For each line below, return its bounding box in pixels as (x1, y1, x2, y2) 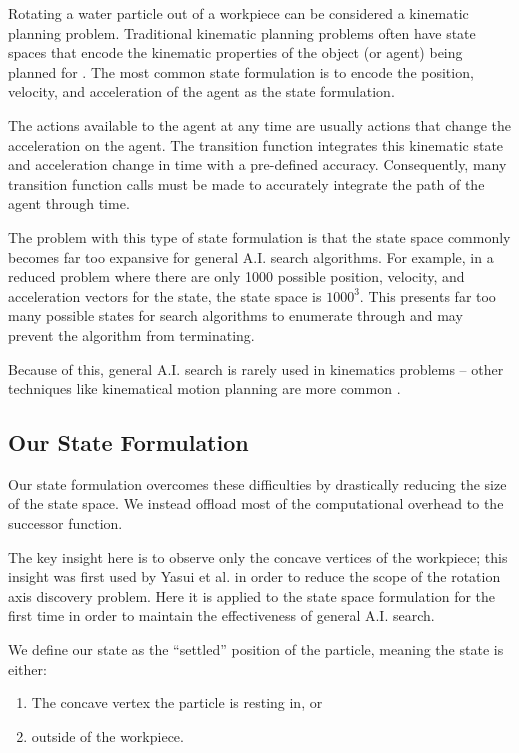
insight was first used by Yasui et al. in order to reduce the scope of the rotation (8, 566, 501, 587)
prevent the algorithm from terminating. (8, 324, 255, 345)
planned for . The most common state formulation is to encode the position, (8, 61, 474, 82)
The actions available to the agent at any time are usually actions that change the (8, 114, 512, 135)
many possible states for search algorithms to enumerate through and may (8, 305, 463, 326)
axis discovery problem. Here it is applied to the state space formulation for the (8, 585, 496, 606)
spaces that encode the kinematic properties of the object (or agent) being (8, 42, 463, 63)
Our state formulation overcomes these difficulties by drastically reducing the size (8, 473, 507, 494)
